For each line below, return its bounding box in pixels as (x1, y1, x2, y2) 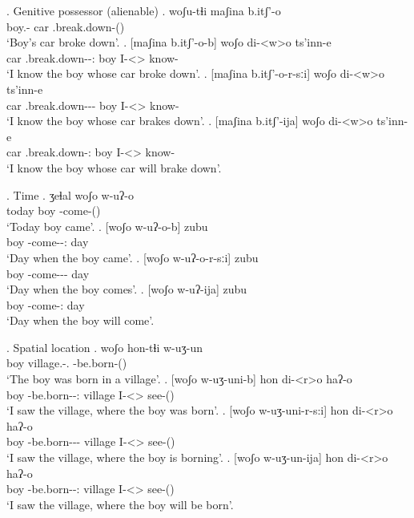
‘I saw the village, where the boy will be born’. (6, 496, 234, 512)
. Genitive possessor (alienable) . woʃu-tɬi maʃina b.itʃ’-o (6, 2, 281, 18)
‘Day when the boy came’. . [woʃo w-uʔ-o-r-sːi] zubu (6, 249, 259, 265)
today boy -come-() (6, 202, 101, 219)
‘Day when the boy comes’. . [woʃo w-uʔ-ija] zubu (6, 281, 247, 297)
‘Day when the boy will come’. (6, 312, 155, 329)
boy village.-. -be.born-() (6, 354, 127, 371)
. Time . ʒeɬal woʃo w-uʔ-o (6, 186, 134, 203)
